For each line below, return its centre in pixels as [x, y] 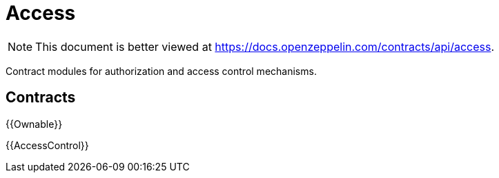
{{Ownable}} [34, 124]
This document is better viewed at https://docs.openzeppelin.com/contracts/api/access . [265, 46]
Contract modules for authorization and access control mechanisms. [161, 71]
